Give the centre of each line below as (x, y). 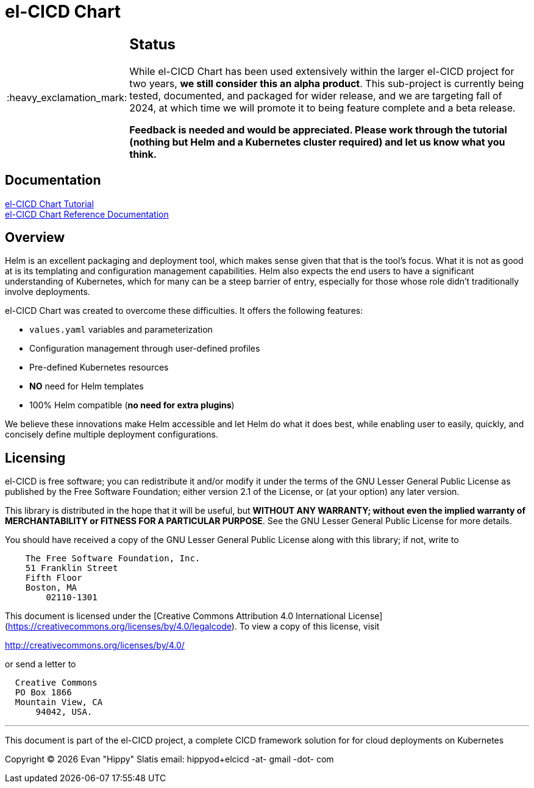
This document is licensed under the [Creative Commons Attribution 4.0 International (176, 616)
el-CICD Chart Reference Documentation (87, 214)
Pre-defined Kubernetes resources (99, 367)
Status (153, 44)
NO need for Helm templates (87, 386)
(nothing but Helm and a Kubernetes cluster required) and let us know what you (317, 142)
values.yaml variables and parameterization (121, 330)
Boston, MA (51, 588)
